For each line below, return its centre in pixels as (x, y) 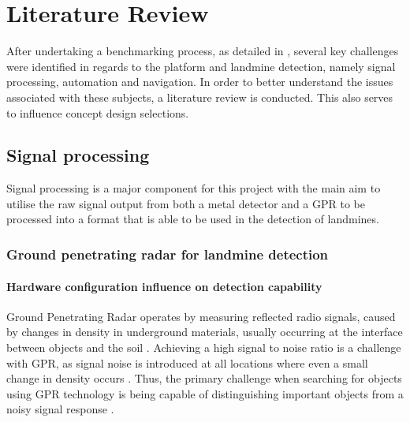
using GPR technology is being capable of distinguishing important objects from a (205, 393)
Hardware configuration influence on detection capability (164, 286)
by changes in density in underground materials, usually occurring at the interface (205, 332)
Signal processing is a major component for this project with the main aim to (194, 188)
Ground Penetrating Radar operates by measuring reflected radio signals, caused (201, 316)
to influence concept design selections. (98, 112)
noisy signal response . (60, 409)
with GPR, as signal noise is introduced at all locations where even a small (187, 362)
